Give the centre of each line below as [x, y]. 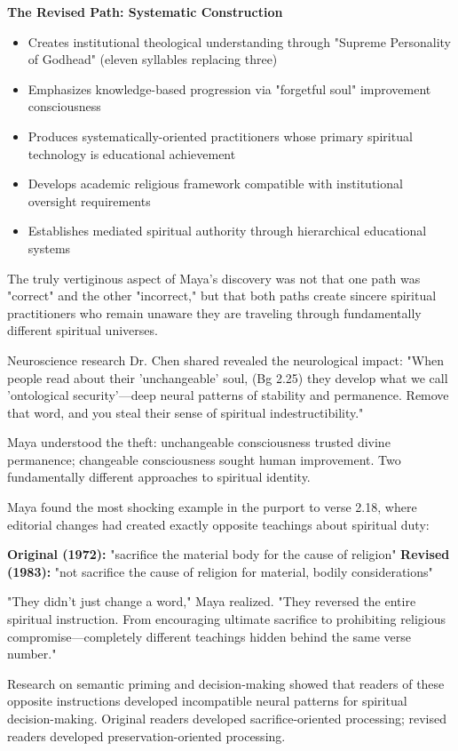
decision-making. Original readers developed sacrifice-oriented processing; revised [227, 718]
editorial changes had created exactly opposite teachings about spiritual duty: [218, 524]
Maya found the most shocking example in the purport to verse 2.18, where [212, 507]
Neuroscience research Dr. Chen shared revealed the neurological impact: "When [226, 360]
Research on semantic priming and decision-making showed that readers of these [226, 683]
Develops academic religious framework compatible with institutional [215, 184]
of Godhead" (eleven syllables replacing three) [153, 59]
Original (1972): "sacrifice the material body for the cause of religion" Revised [229, 554]
